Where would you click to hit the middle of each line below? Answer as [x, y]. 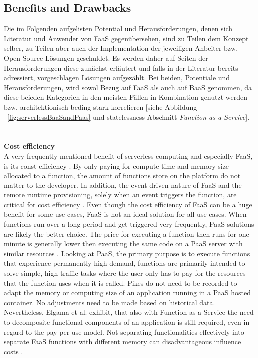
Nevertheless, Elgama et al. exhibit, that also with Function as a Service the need [129, 312]
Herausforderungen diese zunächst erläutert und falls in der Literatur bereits [121, 68]
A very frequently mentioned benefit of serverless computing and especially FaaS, [128, 155]
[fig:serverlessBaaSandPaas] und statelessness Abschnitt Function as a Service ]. [129, 116]
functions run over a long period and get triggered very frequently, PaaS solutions [129, 224]
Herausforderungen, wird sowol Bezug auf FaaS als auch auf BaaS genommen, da [128, 87]
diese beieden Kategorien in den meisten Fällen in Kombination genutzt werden [126, 97]
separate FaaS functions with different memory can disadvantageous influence [123, 341]
